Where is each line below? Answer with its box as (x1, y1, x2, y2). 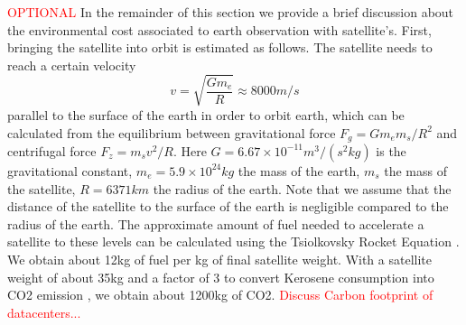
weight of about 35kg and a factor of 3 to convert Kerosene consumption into (7, 267, 434, 286)
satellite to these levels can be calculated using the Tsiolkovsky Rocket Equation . (7, 232, 460, 251)
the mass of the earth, (238, 161, 360, 180)
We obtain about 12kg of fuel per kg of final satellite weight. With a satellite (7, 249, 432, 268)
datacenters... (7, 302, 81, 321)
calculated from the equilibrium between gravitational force (7, 123, 336, 142)
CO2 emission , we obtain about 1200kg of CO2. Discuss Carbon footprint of (7, 285, 433, 304)
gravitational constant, (7, 161, 133, 180)
